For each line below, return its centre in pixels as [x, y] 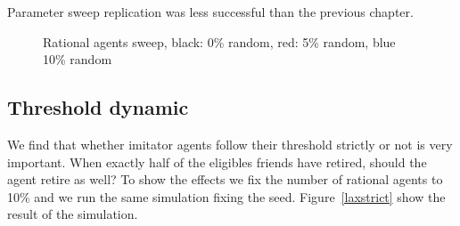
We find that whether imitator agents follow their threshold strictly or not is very [230, 144]
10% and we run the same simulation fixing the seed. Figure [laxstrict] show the [226, 196]
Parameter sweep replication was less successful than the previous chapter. [210, 12]
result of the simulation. [73, 214]
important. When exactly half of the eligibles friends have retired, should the [217, 161]
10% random [78, 59]
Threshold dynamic [98, 107]
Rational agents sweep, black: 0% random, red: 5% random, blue [219, 41]
